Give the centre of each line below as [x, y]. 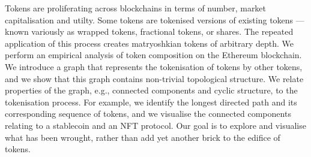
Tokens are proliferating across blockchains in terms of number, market [136, 8]
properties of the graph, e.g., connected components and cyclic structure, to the [151, 90]
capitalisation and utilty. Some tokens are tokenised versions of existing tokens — [155, 19]
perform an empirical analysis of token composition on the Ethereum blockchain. [153, 55]
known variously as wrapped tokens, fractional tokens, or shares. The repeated [149, 31]
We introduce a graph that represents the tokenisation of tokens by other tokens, [154, 66]
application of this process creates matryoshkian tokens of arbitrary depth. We [149, 43]
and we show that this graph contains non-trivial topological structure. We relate [154, 78]
